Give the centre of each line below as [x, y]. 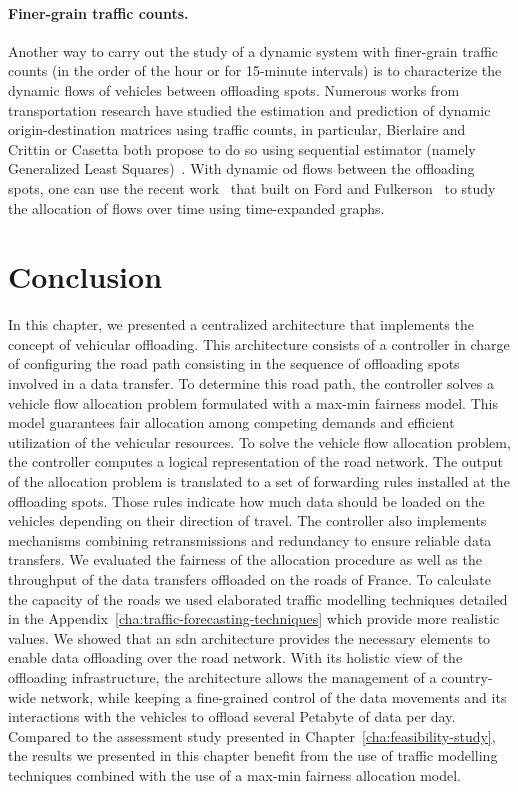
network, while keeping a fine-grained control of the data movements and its [273, 696]
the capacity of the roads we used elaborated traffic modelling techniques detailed [258, 598]
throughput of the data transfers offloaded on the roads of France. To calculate [249, 578]
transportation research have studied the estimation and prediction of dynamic [249, 109]
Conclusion [85, 276]
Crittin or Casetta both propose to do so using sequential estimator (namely [242, 148]
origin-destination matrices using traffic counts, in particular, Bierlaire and [237, 129]
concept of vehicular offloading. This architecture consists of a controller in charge [259, 343]
